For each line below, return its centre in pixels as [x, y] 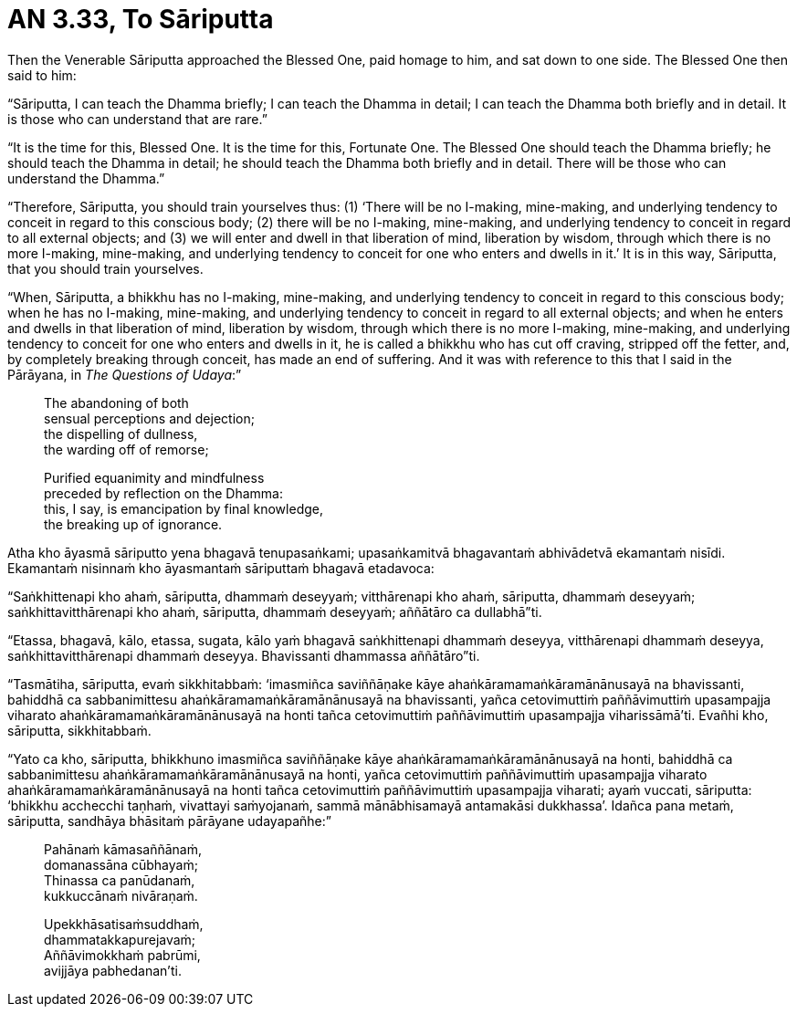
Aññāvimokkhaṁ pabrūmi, [122, 955]
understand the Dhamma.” [86, 178]
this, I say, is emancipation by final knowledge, [184, 508]
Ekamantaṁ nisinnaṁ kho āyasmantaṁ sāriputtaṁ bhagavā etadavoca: [221, 568]
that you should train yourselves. [105, 268]
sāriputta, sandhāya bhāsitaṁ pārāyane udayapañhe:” [169, 821]
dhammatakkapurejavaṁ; [120, 939]
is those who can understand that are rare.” [137, 119]
